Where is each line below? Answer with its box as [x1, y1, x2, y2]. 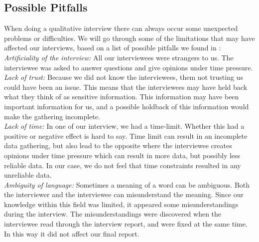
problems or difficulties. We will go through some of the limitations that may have [4, 32, 255, 43]
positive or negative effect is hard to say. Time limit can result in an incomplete [4, 130, 248, 141]
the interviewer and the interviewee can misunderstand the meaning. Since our [4, 189, 244, 200]
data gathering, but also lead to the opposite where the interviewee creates [4, 140, 232, 151]
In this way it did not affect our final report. [4, 228, 139, 239]
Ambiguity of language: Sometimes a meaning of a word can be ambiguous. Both [4, 179, 250, 190]
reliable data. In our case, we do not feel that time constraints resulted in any [4, 160, 241, 170]
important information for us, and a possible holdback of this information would [4, 101, 249, 111]
